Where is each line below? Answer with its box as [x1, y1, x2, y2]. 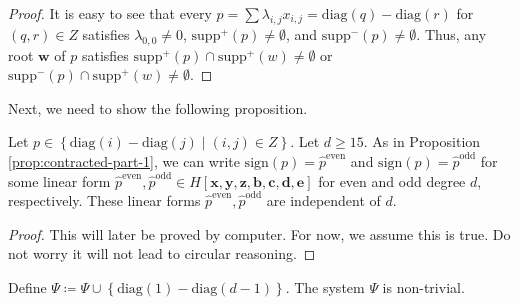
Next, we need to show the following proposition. [8, 97, 308, 118]
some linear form [8, 170, 111, 191]
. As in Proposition [363, 131, 481, 152]
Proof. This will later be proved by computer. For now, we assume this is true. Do [8, 223, 511, 244]
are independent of [266, 190, 381, 211]
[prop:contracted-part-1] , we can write [8, 150, 240, 171]
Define [8, 276, 47, 297]
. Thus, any [416, 23, 487, 44]
